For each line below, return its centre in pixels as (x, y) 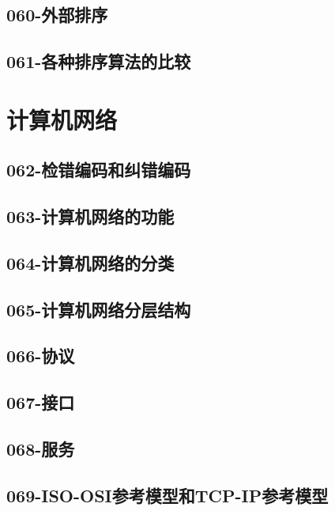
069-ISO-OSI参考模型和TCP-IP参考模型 (167, 495)
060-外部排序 (57, 15)
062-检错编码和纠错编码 (99, 170)
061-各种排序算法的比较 (99, 61)
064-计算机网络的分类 (90, 262)
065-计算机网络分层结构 (99, 309)
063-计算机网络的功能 (90, 216)
